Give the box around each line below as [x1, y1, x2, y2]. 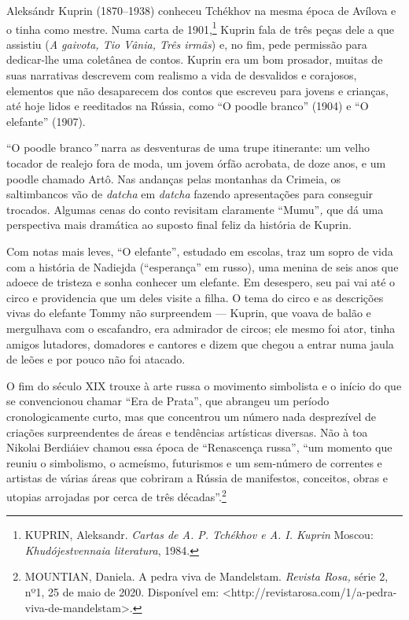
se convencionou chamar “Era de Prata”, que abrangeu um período [6, 393, 330, 409]
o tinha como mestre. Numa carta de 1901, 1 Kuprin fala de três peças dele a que [6, 18, 395, 37]
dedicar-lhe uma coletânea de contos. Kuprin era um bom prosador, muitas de [6, 51, 383, 68]
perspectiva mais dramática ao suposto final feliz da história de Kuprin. [6, 216, 352, 233]
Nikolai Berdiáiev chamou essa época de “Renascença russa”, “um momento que [6, 439, 392, 456]
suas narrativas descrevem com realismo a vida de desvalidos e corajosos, [6, 67, 357, 83]
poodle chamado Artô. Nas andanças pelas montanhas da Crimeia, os [6, 170, 341, 186]
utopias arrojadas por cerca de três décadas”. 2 [6, 485, 227, 504]
